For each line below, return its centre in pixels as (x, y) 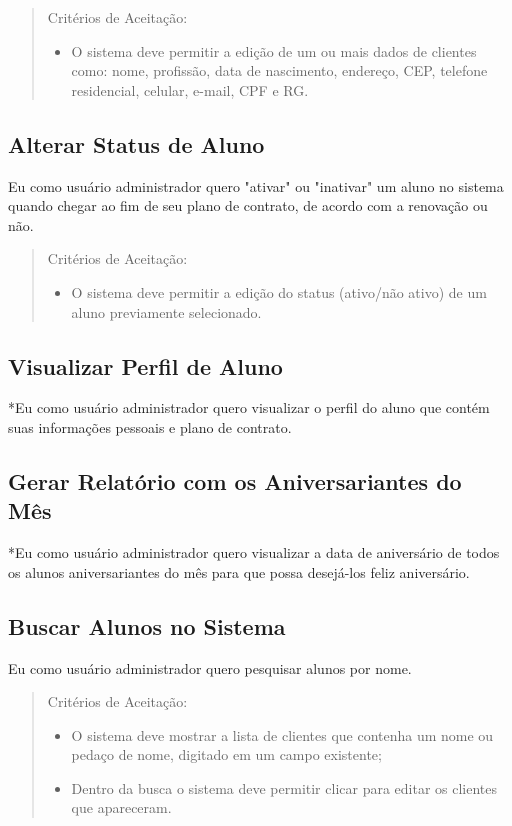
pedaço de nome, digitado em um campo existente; (226, 754)
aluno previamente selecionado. (166, 311)
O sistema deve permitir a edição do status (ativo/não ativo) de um (279, 291)
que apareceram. (121, 807)
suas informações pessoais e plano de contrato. (150, 426)
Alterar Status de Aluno (136, 143)
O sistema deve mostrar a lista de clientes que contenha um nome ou (282, 734)
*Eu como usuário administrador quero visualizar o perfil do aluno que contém (249, 407)
